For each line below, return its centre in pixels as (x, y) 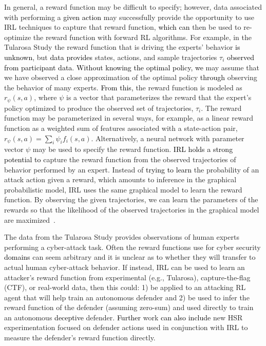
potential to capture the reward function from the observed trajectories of (120, 159)
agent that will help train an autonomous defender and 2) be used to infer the (127, 297)
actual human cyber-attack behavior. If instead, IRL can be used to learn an (125, 267)
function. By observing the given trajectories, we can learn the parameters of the (131, 199)
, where (45, 97)
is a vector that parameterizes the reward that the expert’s (159, 97)
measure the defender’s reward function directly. (80, 338)
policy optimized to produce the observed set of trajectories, (99, 108)
